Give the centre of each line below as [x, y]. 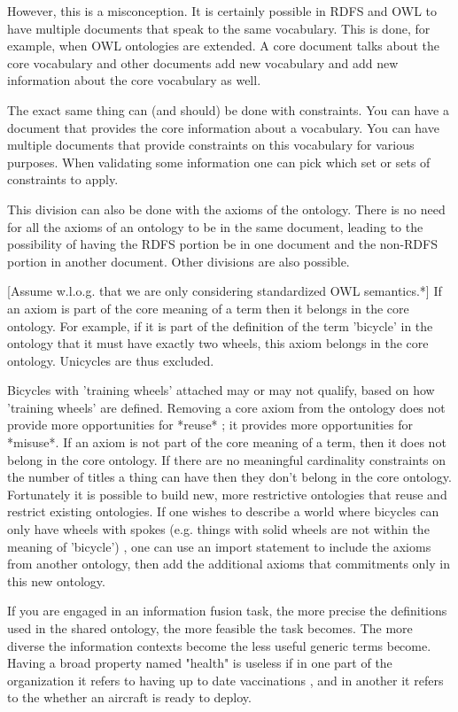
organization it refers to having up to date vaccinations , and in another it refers [225, 680]
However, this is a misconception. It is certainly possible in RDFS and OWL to [222, 11]
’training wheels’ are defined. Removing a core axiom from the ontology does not [226, 407]
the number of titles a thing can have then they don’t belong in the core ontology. [229, 477]
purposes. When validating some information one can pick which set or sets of [219, 162]
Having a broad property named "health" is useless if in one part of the [200, 663]
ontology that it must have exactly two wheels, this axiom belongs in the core [218, 343]
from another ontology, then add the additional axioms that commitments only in [229, 564]
